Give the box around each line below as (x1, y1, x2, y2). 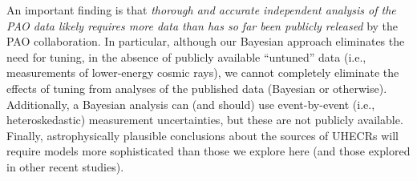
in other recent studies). (6, 158, 124, 175)
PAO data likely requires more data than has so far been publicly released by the (6, 17, 399, 34)
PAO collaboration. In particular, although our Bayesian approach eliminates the (6, 33, 405, 50)
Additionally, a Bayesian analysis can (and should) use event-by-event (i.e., (6, 95, 375, 112)
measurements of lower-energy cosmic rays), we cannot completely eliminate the (6, 64, 399, 81)
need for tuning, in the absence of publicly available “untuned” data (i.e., (6, 48, 366, 65)
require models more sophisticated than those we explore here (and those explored (6, 143, 411, 159)
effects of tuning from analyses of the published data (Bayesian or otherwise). (6, 79, 387, 96)
